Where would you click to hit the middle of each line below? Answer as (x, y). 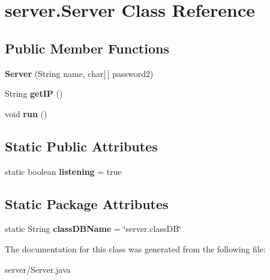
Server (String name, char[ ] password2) (79, 73)
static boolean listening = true (63, 171)
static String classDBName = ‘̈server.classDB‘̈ (93, 229)
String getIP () (34, 93)
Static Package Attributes (87, 203)
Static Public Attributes (81, 146)
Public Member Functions (87, 48)
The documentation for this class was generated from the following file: (135, 248)
